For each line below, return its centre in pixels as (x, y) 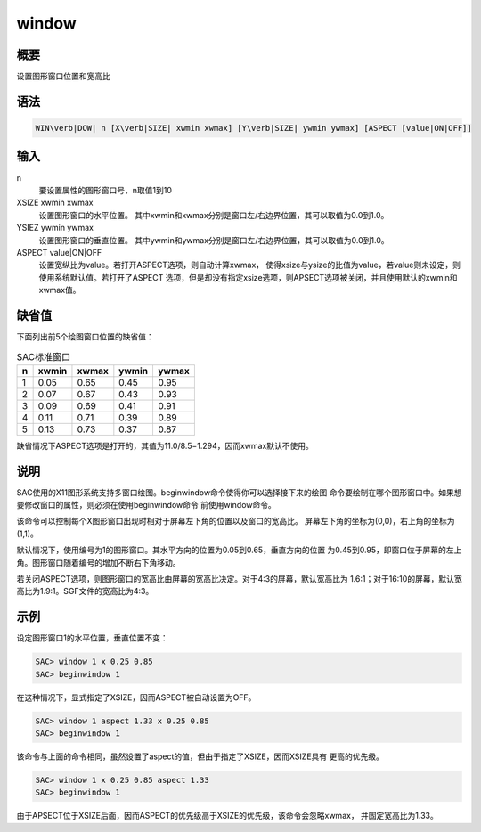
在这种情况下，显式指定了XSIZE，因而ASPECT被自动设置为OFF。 (136, 697)
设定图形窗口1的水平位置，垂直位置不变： (92, 638)
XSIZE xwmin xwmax (55, 203)
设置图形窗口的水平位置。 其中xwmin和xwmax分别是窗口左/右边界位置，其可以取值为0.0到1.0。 (214, 215)
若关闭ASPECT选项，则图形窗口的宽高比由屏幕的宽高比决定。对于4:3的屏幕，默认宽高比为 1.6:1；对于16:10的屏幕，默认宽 (239, 579)
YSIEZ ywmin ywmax (55, 228)
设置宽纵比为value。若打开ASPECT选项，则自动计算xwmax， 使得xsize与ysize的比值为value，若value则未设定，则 (249, 265)
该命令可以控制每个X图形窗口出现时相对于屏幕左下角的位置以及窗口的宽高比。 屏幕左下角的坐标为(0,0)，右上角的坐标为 (236, 521)
